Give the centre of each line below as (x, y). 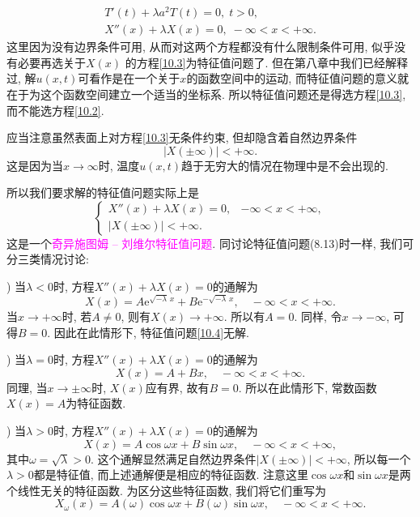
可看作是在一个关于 (129, 78)
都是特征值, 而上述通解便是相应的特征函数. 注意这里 (171, 474)
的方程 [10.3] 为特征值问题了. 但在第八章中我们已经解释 (266, 62)
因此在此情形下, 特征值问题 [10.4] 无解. (151, 332)
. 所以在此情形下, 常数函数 (308, 387)
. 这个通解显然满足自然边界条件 (173, 458)
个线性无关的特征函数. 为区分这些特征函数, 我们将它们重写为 (167, 490)
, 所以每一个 (379, 458)
